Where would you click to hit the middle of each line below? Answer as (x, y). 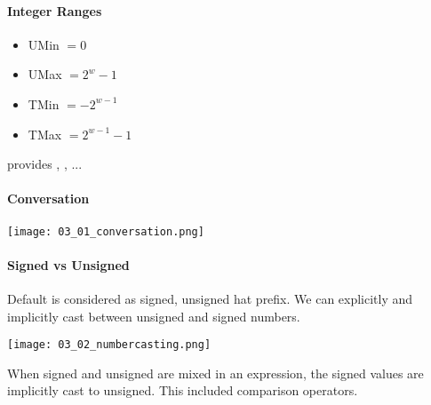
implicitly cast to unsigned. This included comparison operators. (183, 390)
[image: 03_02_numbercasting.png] (109, 345)
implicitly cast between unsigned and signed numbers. (154, 316)
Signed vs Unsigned (68, 264)
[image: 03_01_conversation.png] (106, 231)
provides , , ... (45, 164)
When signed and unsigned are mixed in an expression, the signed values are (215, 373)
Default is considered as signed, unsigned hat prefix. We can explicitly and (210, 299)
